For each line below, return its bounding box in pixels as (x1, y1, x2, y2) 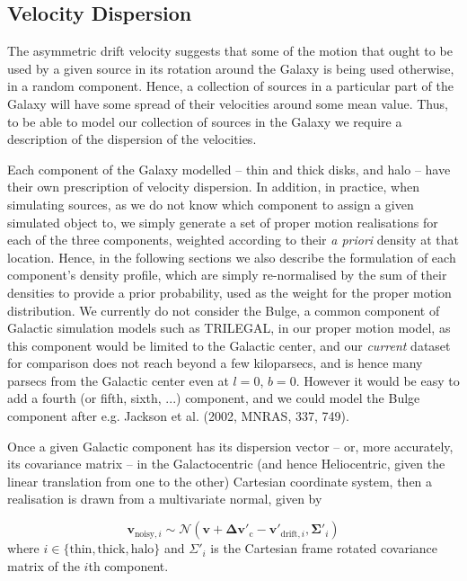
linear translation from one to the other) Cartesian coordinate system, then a (7, 471, 433, 490)
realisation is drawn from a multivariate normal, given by (7, 489, 322, 508)
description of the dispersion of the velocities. (7, 130, 257, 148)
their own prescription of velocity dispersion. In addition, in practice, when (7, 177, 419, 196)
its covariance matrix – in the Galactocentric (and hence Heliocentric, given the (7, 454, 445, 473)
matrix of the (7, 556, 80, 575)
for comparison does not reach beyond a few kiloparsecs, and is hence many (7, 353, 423, 372)
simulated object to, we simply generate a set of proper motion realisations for (7, 212, 438, 231)
